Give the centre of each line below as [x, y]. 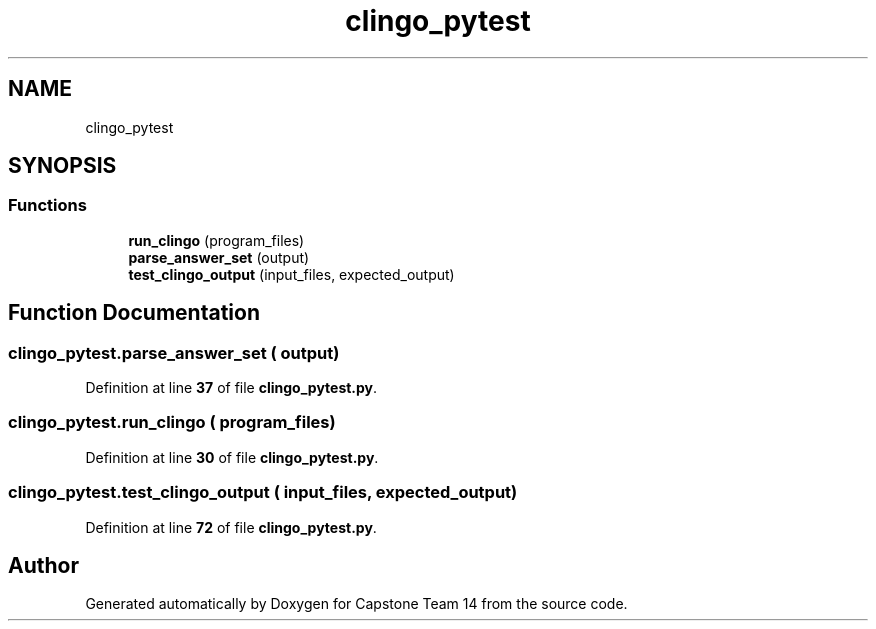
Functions [47, 205]
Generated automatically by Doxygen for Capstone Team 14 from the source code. [356, 604]
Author [43, 565]
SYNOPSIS [62, 166]
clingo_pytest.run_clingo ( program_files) [172, 422]
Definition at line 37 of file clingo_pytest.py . [231, 388]
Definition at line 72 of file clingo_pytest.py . [231, 527]
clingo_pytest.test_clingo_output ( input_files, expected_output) [263, 492]
